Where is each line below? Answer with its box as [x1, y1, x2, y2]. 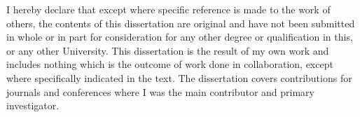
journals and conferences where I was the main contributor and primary [6, 84, 314, 99]
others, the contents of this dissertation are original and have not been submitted [6, 15, 355, 30]
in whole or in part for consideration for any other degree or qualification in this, [6, 29, 353, 44]
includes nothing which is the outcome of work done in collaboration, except [6, 57, 333, 71]
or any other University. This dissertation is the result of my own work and [6, 43, 329, 57]
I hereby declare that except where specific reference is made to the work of [6, 2, 331, 16]
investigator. [6, 98, 60, 113]
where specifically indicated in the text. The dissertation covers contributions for [6, 70, 352, 85]
